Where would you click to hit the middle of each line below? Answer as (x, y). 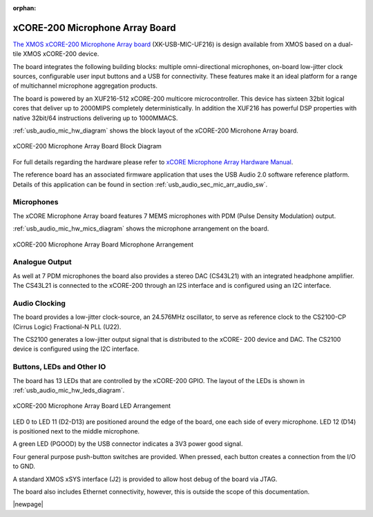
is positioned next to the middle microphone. (76, 431)
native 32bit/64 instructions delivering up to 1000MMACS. (95, 118)
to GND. (24, 467)
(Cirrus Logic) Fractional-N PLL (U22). (67, 326)
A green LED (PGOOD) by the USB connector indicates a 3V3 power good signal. (128, 444)
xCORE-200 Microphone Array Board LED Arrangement (92, 406)
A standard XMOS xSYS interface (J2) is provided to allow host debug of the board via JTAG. (145, 479)
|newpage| (28, 505)
